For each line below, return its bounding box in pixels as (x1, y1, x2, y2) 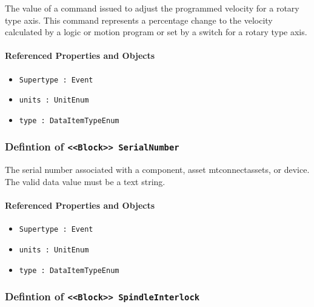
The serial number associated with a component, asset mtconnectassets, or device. (5, 163, 310, 176)
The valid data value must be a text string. (5, 175, 165, 187)
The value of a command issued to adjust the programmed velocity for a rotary (5, 2, 299, 14)
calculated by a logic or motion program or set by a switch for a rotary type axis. (5, 25, 307, 38)
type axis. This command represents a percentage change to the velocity (5, 13, 273, 26)
